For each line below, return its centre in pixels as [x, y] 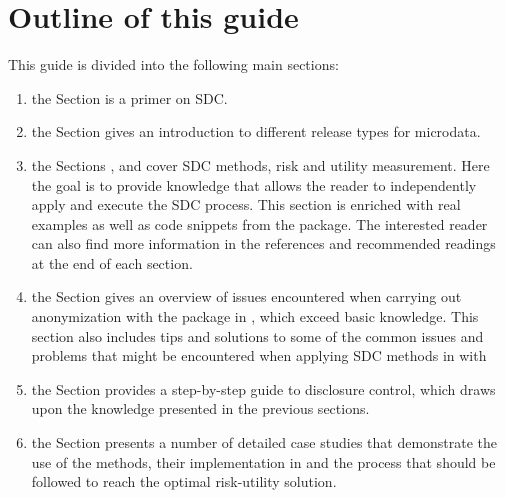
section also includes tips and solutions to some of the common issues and [257, 335]
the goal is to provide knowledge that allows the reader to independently [254, 184]
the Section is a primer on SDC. [129, 97]
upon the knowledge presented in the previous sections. [200, 408]
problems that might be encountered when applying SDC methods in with [259, 355]
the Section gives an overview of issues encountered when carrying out [246, 296]
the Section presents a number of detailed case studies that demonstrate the [264, 442]
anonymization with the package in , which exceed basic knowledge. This [255, 316]
